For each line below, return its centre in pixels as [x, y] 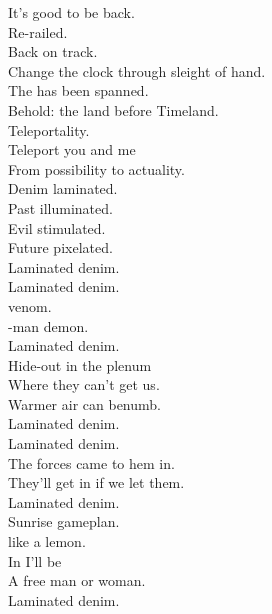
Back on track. [53, 51]
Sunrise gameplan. [64, 521]
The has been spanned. [78, 90]
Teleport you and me [72, 149]
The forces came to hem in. [91, 462]
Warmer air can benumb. [84, 403]
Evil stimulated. [57, 227]
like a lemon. [47, 541]
